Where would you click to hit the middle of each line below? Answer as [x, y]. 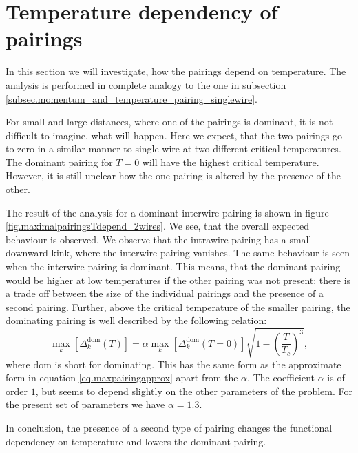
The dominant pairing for [59, 162]
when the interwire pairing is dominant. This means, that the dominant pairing [173, 266]
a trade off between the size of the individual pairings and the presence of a [165, 293]
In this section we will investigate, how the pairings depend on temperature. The [176, 71]
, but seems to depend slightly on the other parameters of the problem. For [194, 391]
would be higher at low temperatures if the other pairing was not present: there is [178, 280]
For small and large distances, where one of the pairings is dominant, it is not [169, 122]
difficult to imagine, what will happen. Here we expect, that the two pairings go [174, 135]
